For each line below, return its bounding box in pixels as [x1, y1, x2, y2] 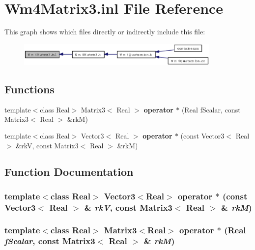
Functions [4, 81, 55, 96]
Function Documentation [4, 164, 134, 179]
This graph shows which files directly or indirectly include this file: [4, 27, 205, 37]
